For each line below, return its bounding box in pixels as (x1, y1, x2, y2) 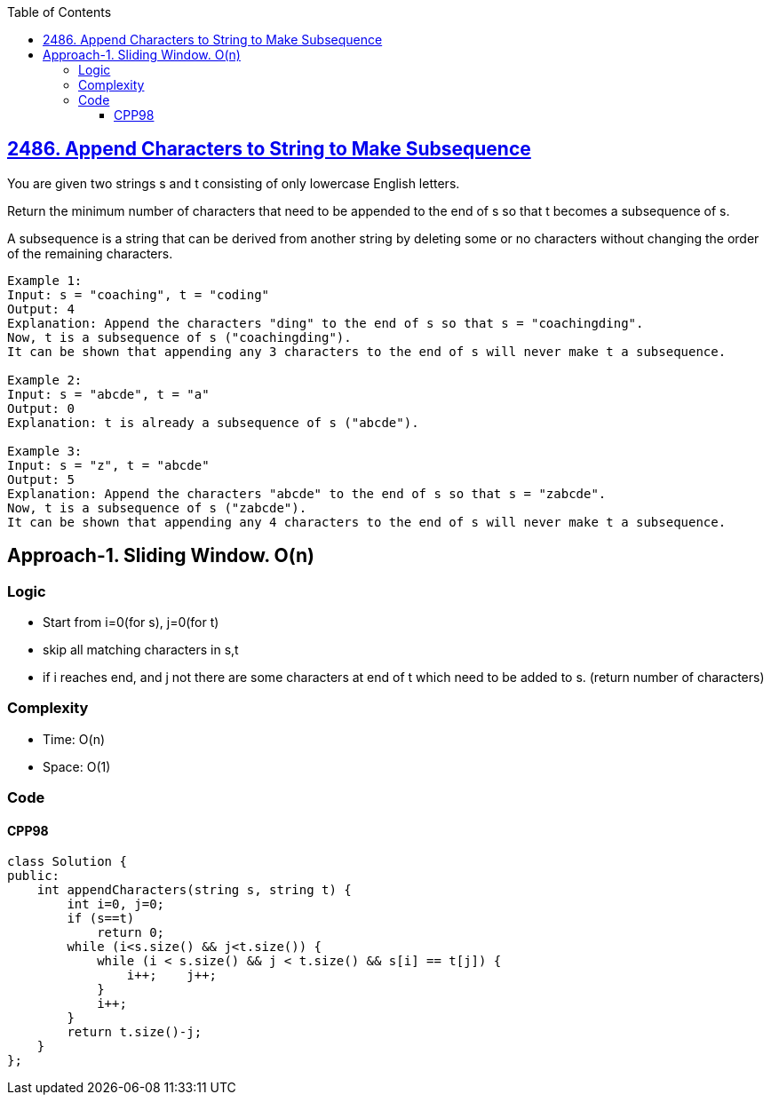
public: (7, 868, 60, 884)
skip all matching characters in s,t (43, 642, 239, 658)
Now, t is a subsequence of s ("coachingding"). (7, 329, 352, 345)
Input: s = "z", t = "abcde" (7, 457, 210, 472)
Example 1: (7, 273, 83, 288)
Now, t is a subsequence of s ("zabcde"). (7, 500, 307, 515)
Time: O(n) (43, 731, 106, 747)
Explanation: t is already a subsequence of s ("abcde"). (7, 415, 419, 430)
